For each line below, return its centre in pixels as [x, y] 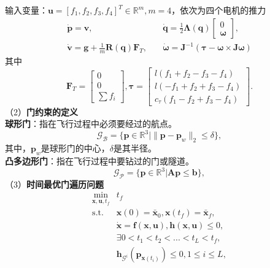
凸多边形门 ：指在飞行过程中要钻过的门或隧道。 [99, 160]
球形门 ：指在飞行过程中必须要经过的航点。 [91, 124]
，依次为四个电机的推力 [219, 10]
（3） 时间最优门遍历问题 [54, 184]
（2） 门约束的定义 [41, 111]
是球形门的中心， [75, 148]
